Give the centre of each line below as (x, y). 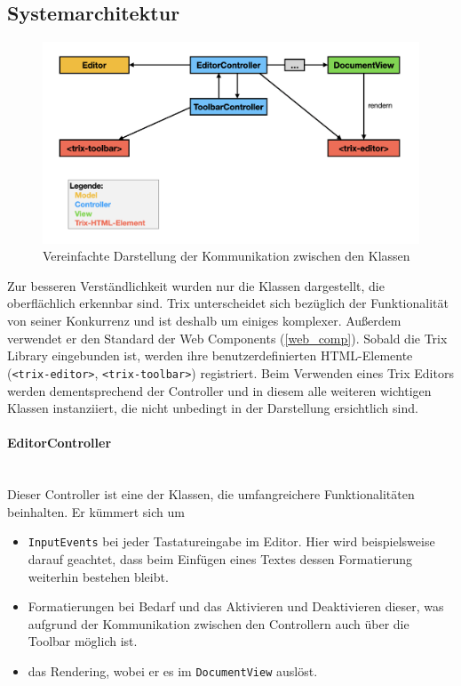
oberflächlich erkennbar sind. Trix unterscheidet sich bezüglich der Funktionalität (228, 303)
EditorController (60, 443)
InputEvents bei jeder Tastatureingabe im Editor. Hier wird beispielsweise (231, 541)
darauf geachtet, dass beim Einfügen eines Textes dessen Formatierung (220, 558)
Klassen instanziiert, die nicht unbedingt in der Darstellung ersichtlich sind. (213, 408)
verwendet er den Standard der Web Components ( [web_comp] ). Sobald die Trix (227, 338)
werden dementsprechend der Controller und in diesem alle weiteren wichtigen (219, 390)
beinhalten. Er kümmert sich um (96, 511)
